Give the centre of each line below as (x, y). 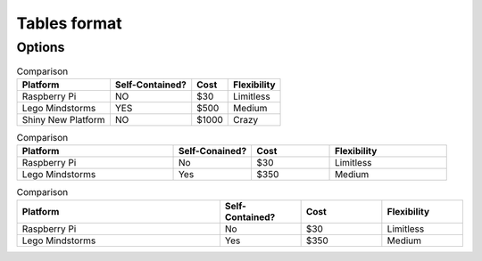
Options (41, 47)
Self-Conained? (212, 151)
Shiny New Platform (63, 119)
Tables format (69, 23)
